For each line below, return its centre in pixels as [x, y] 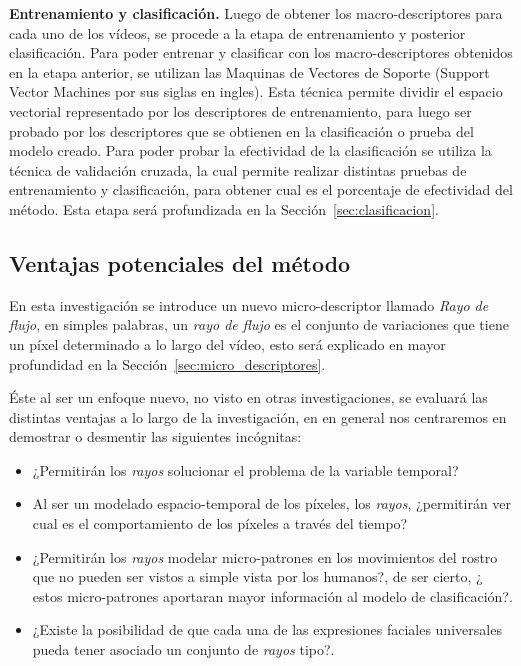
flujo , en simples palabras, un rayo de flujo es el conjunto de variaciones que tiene [259, 324]
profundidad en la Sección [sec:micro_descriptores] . [167, 363]
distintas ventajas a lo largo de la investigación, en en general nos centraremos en [258, 416]
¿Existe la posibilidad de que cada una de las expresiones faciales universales [267, 629]
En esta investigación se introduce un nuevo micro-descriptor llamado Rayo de [249, 304]
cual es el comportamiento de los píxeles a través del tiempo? [220, 523]
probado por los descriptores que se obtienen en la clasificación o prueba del [241, 130]
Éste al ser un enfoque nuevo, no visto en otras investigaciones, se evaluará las [248, 397]
